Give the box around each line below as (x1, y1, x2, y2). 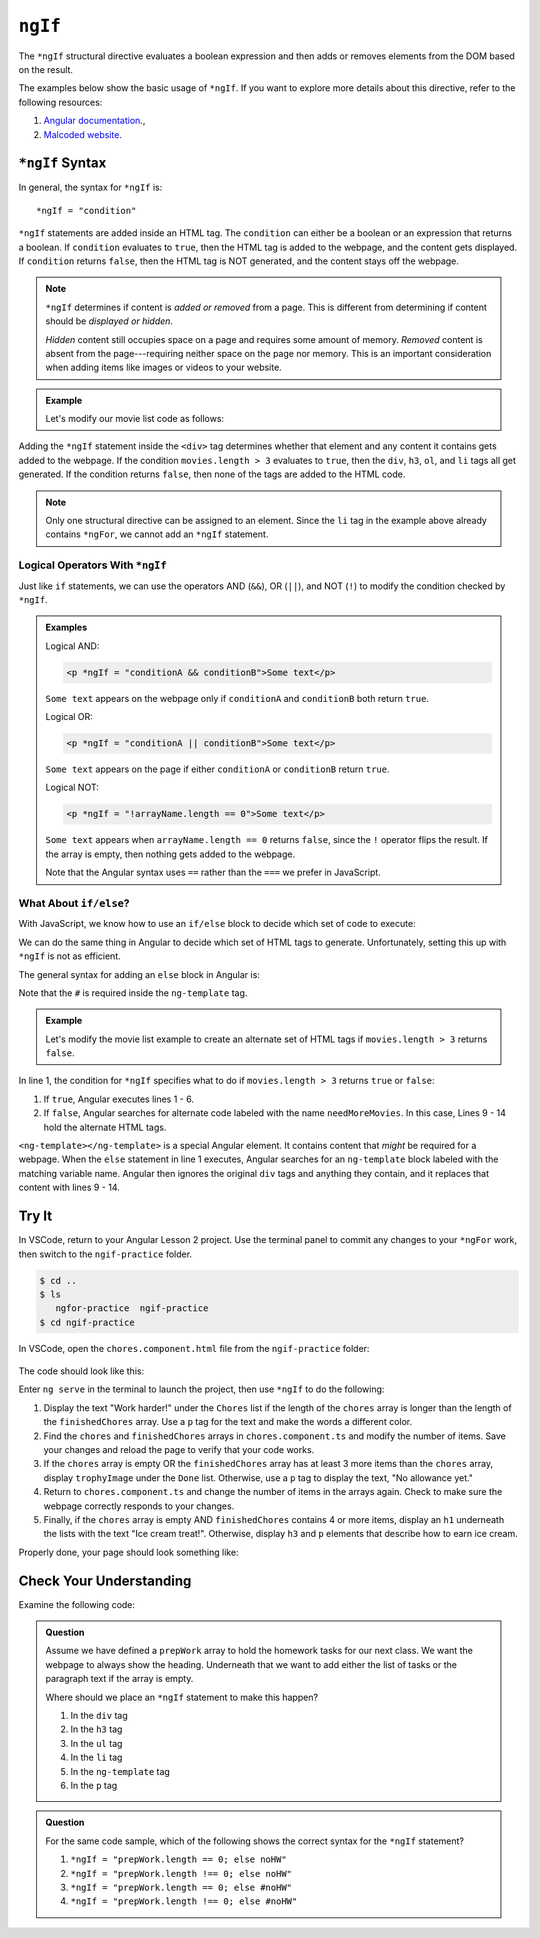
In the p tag (70, 1779, 118, 1791)
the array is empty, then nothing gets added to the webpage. (45, 848, 295, 860)
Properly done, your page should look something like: (18, 1546, 239, 1558)
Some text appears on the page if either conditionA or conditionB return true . (45, 763, 390, 775)
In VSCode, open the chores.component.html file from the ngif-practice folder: (18, 1342, 370, 1354)
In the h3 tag (70, 1723, 123, 1735)
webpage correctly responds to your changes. (43, 1500, 235, 1512)
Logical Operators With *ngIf (18, 558, 167, 572)
